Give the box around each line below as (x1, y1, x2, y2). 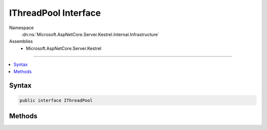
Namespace (9, 25, 34, 31)
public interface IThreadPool (19, 97, 93, 103)
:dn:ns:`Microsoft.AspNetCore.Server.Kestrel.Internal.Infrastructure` (21, 31, 160, 37)
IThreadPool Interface (9, 7, 101, 18)
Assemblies (9, 39, 33, 44)
